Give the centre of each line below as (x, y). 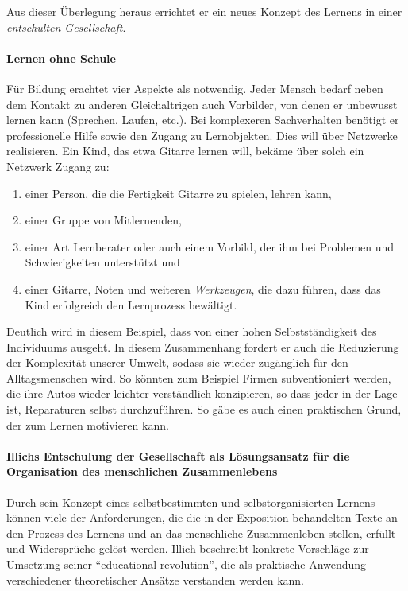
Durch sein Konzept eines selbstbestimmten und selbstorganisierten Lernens (191, 502)
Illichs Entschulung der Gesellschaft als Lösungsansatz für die (178, 455)
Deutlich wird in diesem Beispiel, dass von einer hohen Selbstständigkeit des (192, 331)
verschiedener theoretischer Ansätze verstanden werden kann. (156, 579)
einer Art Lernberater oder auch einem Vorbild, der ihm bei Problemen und (210, 246)
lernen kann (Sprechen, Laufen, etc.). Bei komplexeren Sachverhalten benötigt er (203, 120)
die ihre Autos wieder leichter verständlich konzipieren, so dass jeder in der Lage (202, 393)
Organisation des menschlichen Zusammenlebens (142, 471)
